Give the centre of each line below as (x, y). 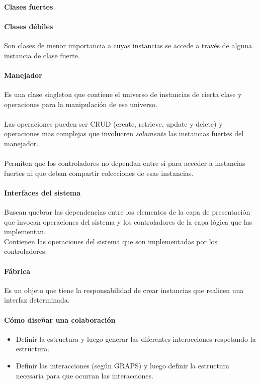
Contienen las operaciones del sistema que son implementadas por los (111, 241)
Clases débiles (29, 26)
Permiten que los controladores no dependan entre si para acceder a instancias (125, 163)
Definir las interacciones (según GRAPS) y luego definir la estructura (123, 366)
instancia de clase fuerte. (42, 55)
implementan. (25, 231)
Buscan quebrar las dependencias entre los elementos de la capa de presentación (127, 212)
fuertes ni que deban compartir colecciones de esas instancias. (99, 173)
